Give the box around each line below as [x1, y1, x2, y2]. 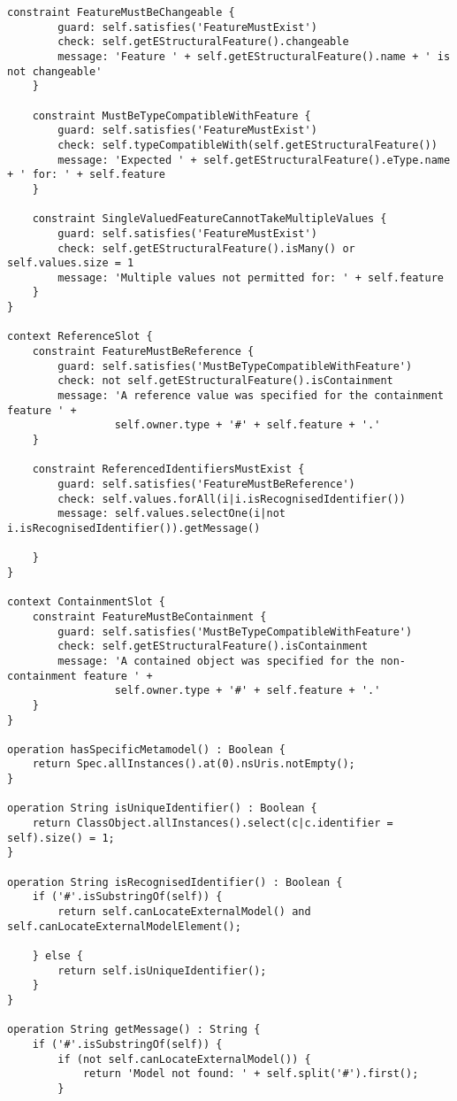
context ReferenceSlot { [7, 330, 153, 343]
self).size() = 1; [7, 831, 115, 844]
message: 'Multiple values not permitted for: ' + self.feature [57, 271, 444, 284]
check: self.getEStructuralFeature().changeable [57, 35, 349, 49]
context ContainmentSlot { [7, 596, 165, 609]
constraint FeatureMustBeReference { [32, 345, 255, 358]
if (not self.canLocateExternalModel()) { [57, 1052, 311, 1066]
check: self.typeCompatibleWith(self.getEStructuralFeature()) [57, 138, 438, 151]
